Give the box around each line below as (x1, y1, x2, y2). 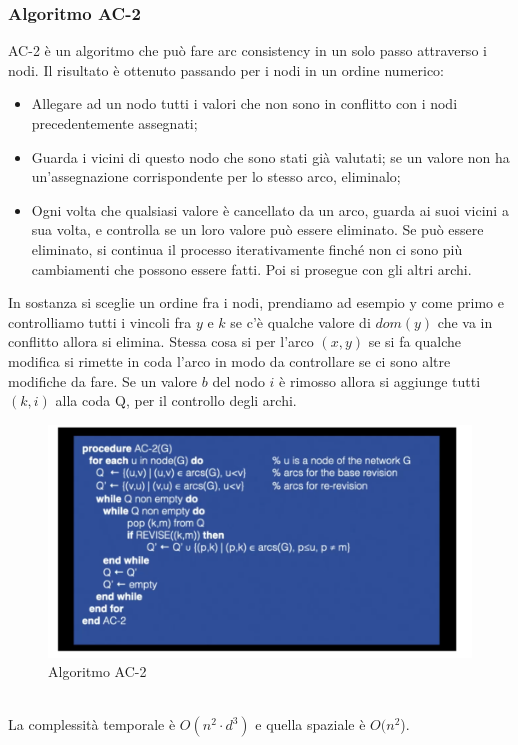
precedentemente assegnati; (31, 113, 198, 133)
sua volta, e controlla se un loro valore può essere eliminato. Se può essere (31, 219, 484, 240)
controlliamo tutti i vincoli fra (8, 311, 192, 332)
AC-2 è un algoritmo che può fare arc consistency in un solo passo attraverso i (8, 40, 487, 61)
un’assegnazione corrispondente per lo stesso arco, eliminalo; (31, 166, 401, 187)
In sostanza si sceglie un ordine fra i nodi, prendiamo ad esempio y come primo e (8, 292, 504, 313)
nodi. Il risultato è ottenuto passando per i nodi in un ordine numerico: (8, 59, 445, 80)
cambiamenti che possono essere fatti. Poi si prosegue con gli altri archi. (31, 258, 472, 279)
